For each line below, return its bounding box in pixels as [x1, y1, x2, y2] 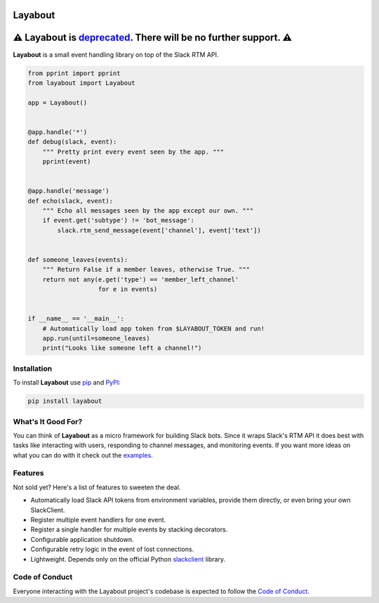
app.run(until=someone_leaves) [42, 334, 150, 343]
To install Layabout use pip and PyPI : [13, 378, 121, 387]
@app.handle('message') [27, 187, 110, 195]
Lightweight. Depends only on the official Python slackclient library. [30, 555, 226, 563]
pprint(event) [42, 158, 91, 166]
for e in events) [98, 285, 158, 293]
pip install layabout [27, 397, 102, 405]
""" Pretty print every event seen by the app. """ [42, 147, 225, 156]
